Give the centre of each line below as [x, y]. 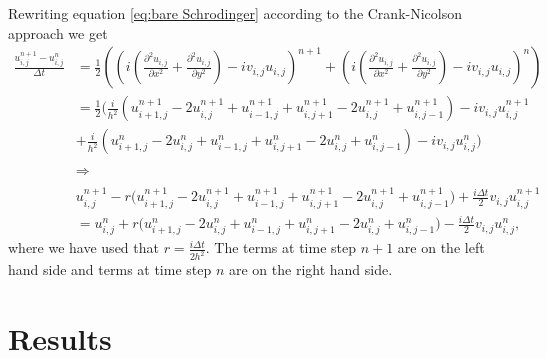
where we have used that [83, 247]
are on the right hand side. [310, 269]
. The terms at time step [280, 247]
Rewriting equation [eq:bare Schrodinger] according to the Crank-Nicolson [235, 13]
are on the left [441, 247]
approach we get [58, 32]
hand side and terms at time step [110, 269]
